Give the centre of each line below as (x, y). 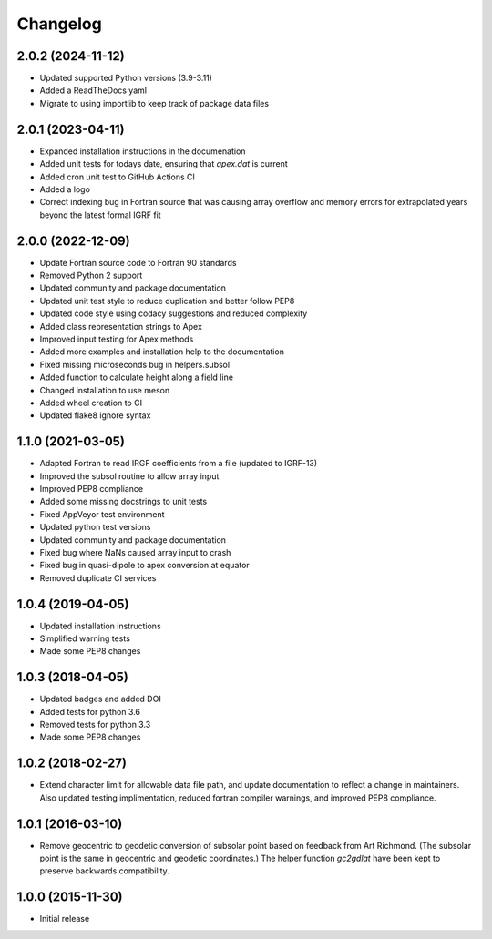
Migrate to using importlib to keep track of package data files (154, 103)
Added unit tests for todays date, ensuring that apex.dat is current (164, 164)
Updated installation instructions (100, 626)
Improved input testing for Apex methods (117, 339)
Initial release (65, 919)
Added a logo (65, 189)
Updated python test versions (95, 527)
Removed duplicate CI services (98, 577)
